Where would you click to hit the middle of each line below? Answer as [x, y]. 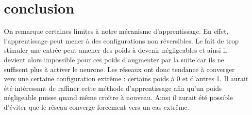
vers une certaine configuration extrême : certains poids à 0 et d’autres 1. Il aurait [126, 79]
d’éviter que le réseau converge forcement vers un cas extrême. [97, 107]
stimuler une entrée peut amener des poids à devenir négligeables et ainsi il [116, 50]
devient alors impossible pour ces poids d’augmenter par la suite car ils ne [114, 59]
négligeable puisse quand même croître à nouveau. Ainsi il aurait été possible [118, 97]
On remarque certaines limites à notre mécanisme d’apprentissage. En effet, [116, 31]
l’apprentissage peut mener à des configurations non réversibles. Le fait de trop [121, 40]
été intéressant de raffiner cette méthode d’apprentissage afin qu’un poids [113, 88]
